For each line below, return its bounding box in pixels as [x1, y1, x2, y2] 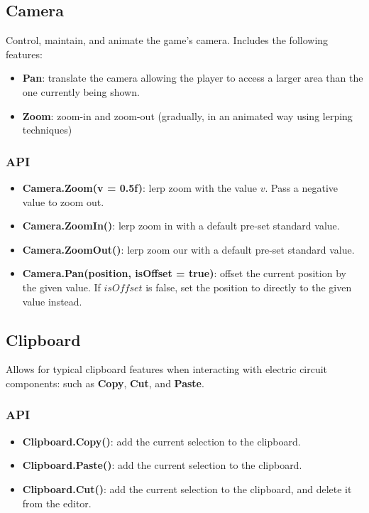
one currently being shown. [22, 84, 140, 99]
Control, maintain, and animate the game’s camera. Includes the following [6, 33, 329, 48]
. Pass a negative [265, 180, 338, 195]
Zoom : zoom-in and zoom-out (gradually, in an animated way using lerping [22, 108, 353, 123]
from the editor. [22, 495, 92, 510]
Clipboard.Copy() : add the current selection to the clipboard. [22, 433, 301, 448]
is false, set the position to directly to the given [145, 279, 352, 294]
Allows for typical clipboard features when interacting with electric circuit [6, 362, 328, 377]
